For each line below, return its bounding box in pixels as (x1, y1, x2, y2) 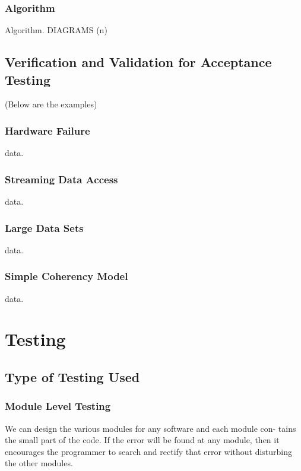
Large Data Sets (5, 220, 84, 235)
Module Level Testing (5, 399, 111, 413)
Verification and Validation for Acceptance (5, 53, 272, 71)
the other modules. (5, 457, 73, 469)
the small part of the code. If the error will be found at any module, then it (5, 434, 280, 446)
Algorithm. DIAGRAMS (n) (5, 24, 107, 36)
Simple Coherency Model (5, 269, 128, 284)
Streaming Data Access (5, 171, 118, 186)
